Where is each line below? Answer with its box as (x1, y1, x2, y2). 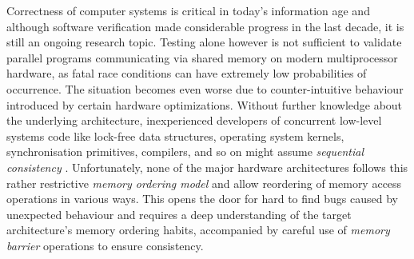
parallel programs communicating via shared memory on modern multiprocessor (6, 49, 398, 66)
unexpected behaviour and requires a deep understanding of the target (6, 205, 352, 222)
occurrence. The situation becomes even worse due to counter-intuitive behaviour (6, 80, 404, 97)
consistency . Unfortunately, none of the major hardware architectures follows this (6, 158, 408, 175)
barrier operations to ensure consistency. (6, 237, 204, 253)
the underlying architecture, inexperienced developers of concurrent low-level (6, 112, 382, 129)
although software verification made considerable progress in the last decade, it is (6, 18, 404, 34)
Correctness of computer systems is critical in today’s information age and (6, 2, 370, 18)
